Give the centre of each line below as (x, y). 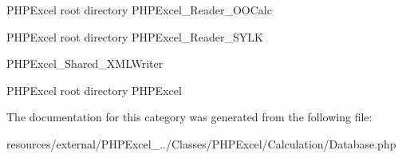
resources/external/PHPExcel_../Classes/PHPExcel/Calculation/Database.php (201, 143)
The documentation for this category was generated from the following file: (189, 117)
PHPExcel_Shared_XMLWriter (85, 63)
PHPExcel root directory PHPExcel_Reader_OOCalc (139, 10)
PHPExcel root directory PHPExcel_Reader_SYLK (135, 36)
